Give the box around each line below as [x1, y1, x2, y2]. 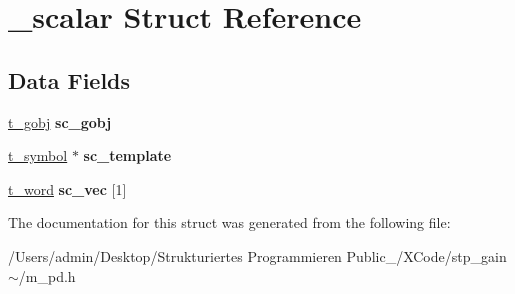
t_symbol [8, 145, 68, 166]
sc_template [83, 145, 172, 166]
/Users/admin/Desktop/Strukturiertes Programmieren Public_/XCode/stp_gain [8, 245, 507, 266]
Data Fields [8, 64, 131, 95]
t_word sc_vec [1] [8, 178, 127, 199]
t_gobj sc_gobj [8, 111, 112, 132]
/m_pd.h [18, 265, 76, 286]
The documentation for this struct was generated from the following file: [8, 212, 451, 233]
